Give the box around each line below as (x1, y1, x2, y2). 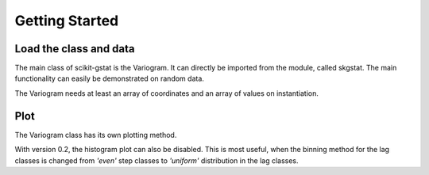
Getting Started (14, 12, 119, 29)
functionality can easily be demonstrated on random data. (14, 74, 204, 83)
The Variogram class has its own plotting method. (14, 130, 177, 139)
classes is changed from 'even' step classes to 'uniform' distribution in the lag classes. (14, 155, 299, 165)
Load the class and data (14, 42, 135, 55)
